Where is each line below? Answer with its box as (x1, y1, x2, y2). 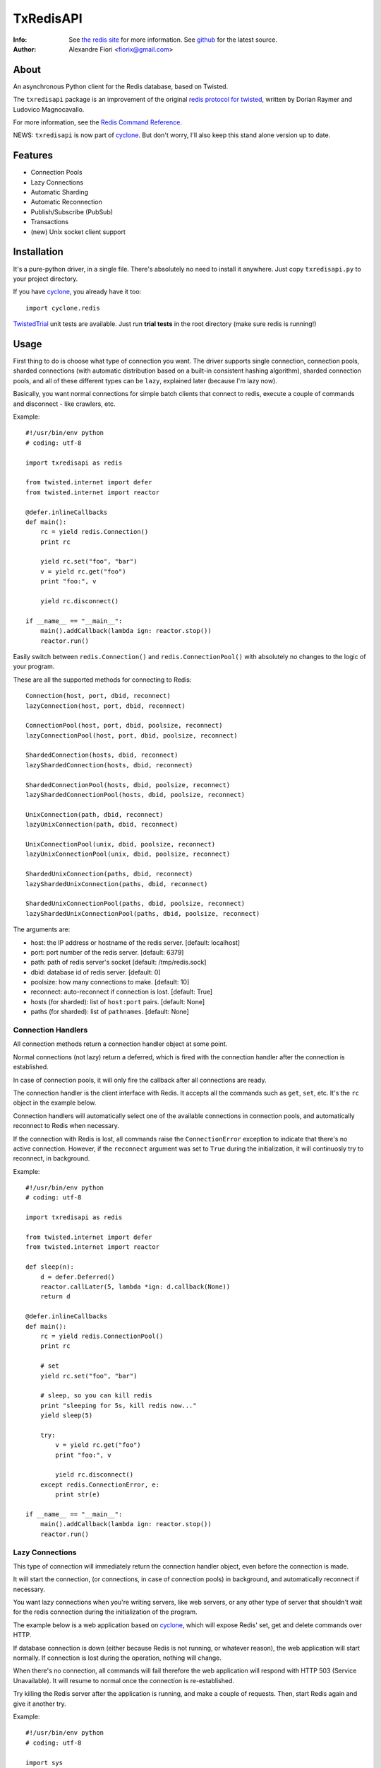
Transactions (30, 218, 68, 226)
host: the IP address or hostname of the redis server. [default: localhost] (30, 938, 240, 947)
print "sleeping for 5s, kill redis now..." (40, 1401, 197, 1409)
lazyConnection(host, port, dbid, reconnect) (25, 702, 186, 710)
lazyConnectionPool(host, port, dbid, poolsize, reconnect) (25, 731, 238, 739)
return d (40, 1293, 71, 1301)
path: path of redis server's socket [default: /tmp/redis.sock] (30, 958, 207, 967)
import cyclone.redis (25, 304, 100, 312)
